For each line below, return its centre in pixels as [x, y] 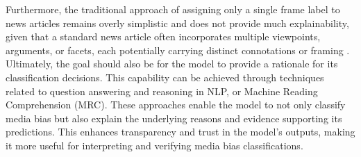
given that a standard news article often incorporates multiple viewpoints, [163, 36]
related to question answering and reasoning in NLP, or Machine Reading [162, 91]
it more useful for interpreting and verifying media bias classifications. [154, 145]
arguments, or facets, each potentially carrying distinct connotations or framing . [178, 50]
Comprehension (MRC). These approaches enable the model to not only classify [176, 105]
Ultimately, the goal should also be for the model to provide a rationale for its [172, 64]
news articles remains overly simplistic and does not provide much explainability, [177, 23]
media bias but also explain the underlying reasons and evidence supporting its [174, 118]
